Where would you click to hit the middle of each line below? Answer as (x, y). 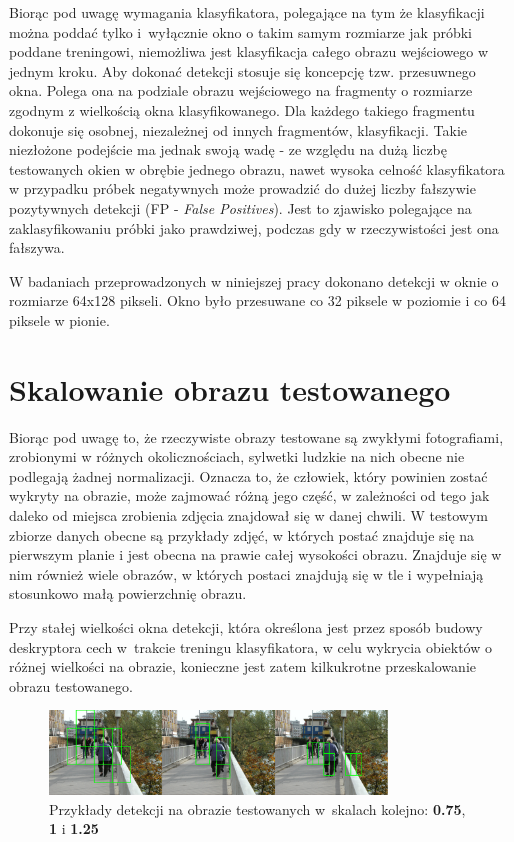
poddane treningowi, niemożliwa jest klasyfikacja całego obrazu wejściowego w (249, 51)
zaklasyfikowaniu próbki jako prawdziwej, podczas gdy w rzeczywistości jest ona (254, 227)
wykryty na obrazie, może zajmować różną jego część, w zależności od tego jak (249, 495)
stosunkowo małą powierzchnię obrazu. (128, 593)
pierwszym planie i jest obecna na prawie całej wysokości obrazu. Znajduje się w (255, 554)
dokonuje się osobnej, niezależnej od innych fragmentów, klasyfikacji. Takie (238, 129)
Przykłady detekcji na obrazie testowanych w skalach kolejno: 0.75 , (257, 808)
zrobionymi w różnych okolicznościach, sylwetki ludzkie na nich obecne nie (237, 456)
